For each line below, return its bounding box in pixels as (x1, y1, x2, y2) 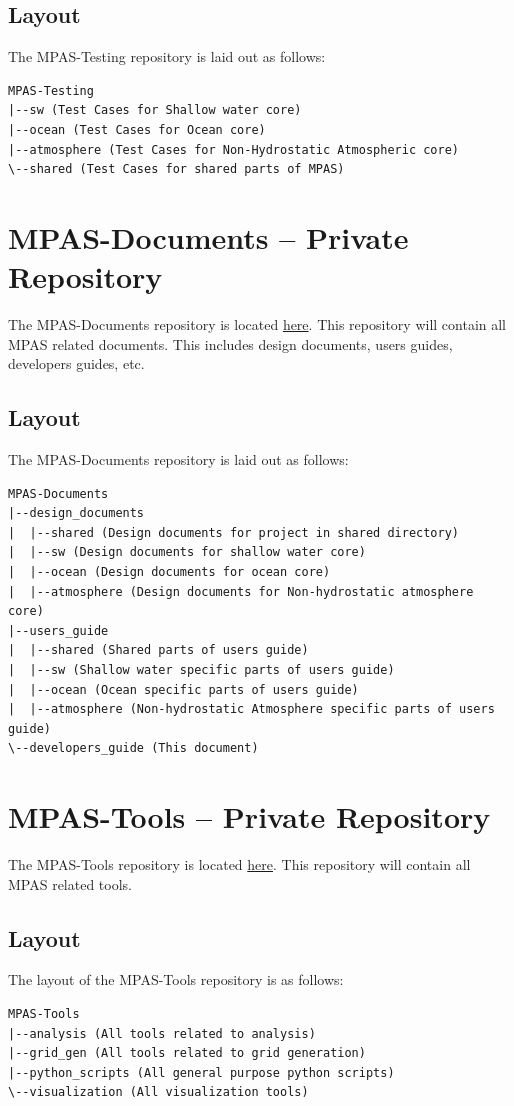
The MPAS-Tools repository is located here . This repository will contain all (8, 854, 471, 875)
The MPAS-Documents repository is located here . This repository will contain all (8, 314, 507, 335)
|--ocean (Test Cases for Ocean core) (8, 122, 266, 137)
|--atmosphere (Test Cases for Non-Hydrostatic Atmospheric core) (8, 142, 460, 157)
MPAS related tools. (8, 873, 132, 894)
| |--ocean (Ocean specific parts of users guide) (8, 682, 359, 697)
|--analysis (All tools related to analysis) (8, 1026, 316, 1041)
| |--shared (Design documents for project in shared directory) (8, 525, 460, 540)
